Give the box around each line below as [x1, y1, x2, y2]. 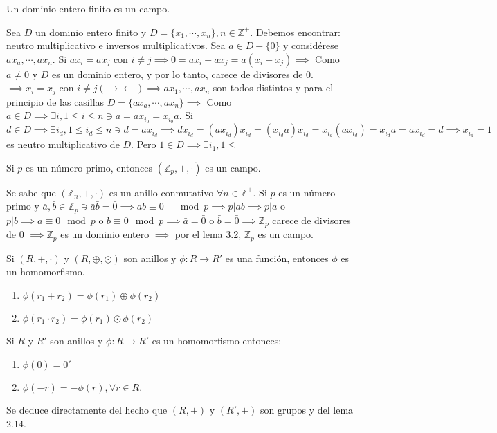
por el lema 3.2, [174, 227, 242, 241]
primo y [6, 199, 39, 213]
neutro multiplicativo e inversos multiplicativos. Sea [6, 38, 226, 53]
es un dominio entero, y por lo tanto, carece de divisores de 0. [52, 66, 314, 81]
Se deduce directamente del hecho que [6, 403, 168, 417]
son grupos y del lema [260, 403, 354, 417]
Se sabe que [6, 185, 56, 199]
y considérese [283, 38, 338, 53]
